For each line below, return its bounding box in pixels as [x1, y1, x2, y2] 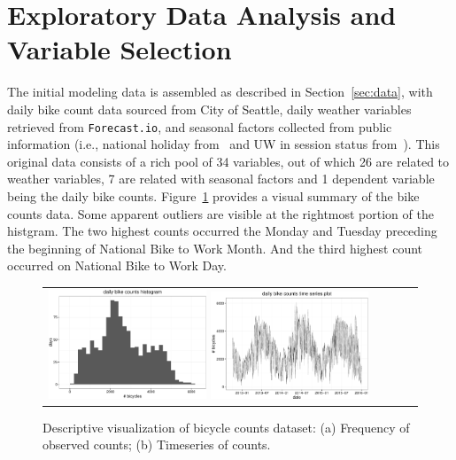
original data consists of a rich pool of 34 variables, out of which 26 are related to [7, 152, 450, 170]
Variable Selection [7, 31, 232, 67]
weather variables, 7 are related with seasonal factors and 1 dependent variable [7, 169, 435, 188]
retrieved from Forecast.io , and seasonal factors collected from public [7, 117, 392, 136]
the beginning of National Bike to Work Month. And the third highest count [7, 238, 423, 257]
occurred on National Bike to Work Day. [7, 256, 227, 275]
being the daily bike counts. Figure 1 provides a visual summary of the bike [7, 186, 420, 205]
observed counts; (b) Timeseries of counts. [43, 435, 271, 454]
